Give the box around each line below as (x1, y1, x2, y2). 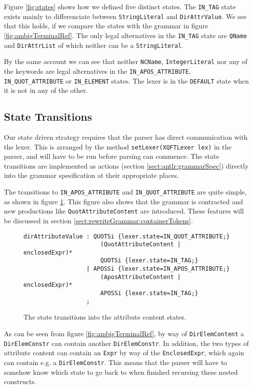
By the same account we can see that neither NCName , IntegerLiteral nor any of (4, 56, 248, 66)
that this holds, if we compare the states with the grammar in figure (4, 21, 209, 31)
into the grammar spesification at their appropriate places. (4, 170, 179, 180)
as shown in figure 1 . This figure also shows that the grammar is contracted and (4, 196, 243, 206)
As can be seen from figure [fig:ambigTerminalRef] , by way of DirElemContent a (4, 328, 244, 339)
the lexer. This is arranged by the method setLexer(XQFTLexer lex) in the (4, 141, 232, 151)
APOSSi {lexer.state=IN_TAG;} (100, 290, 198, 297)
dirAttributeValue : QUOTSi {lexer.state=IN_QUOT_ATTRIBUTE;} (23, 233, 230, 240)
